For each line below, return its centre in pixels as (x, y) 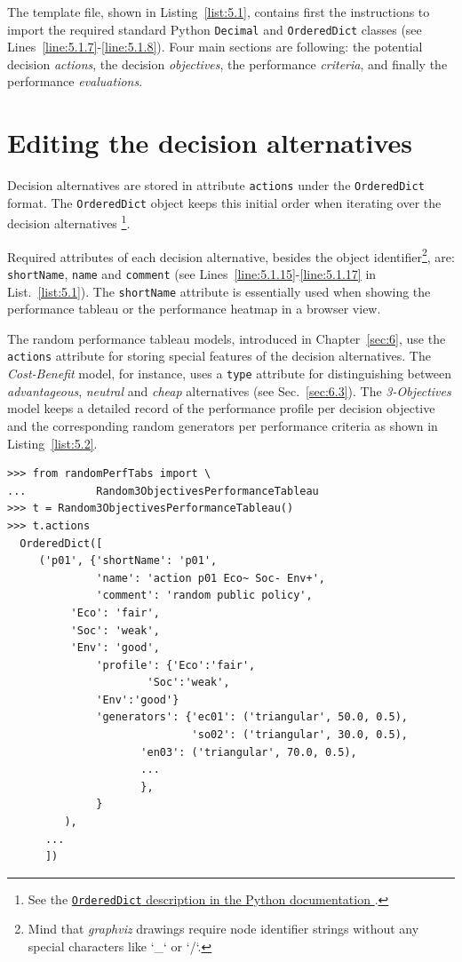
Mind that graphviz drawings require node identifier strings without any (223, 929)
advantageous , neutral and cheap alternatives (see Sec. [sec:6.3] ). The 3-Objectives (229, 390)
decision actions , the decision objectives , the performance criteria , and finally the (227, 64)
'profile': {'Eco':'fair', (176, 665)
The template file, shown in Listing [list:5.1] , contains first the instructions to (219, 12)
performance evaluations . (75, 81)
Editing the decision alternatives (210, 143)
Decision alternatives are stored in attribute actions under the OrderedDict (216, 185)
